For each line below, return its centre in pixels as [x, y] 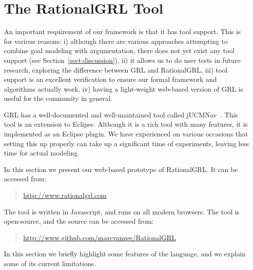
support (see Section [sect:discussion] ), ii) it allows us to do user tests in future [122, 60]
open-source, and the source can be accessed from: [79, 221]
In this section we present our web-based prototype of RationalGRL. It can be [121, 169]
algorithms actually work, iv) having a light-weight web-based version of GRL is [124, 88]
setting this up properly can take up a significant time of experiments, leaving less [126, 143]
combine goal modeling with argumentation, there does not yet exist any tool [119, 50]
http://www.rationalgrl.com [65, 195]
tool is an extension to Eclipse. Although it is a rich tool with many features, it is [126, 124]
